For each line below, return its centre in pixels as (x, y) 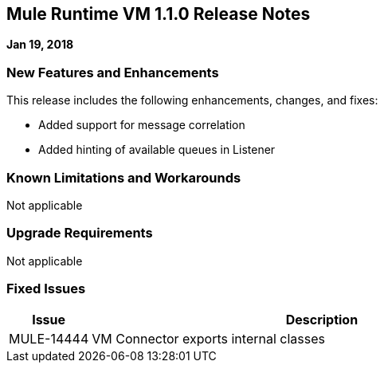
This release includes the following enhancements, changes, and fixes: (192, 100)
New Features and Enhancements (113, 72)
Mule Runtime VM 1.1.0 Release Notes (159, 14)
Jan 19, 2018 (40, 45)
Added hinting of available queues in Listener (157, 150)
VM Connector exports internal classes (208, 339)
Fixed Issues (46, 289)
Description (322, 320)
